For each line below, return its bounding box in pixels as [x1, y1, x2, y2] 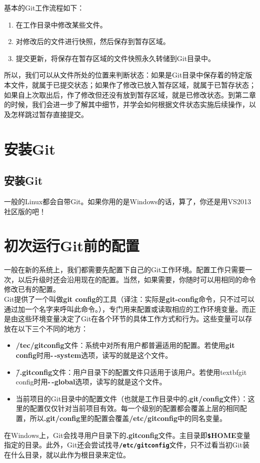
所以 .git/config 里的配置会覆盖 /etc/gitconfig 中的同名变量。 [29, 412, 227, 423]
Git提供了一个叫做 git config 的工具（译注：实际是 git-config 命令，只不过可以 [4, 294, 254, 304]
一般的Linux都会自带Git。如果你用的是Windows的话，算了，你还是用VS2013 [4, 196, 251, 206]
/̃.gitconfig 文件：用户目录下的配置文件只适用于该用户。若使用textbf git [15, 366, 247, 377]
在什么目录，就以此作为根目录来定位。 [4, 449, 130, 459]
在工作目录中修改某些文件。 [15, 19, 107, 30]
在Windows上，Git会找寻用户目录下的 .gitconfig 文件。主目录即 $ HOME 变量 [4, 429, 250, 440]
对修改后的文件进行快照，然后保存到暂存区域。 [15, 36, 170, 47]
